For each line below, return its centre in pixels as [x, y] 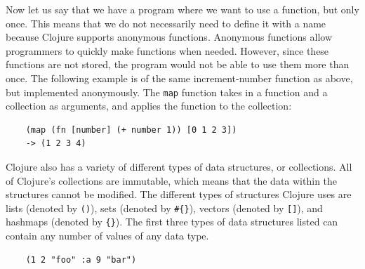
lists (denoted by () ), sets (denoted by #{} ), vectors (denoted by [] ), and [164, 208]
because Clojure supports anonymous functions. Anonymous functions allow [169, 37]
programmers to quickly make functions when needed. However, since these [167, 50]
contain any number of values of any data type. [107, 236]
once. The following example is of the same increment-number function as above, [179, 78]
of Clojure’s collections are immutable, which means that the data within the [172, 180]
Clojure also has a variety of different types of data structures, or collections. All [179, 166]
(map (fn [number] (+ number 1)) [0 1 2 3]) [131, 130]
